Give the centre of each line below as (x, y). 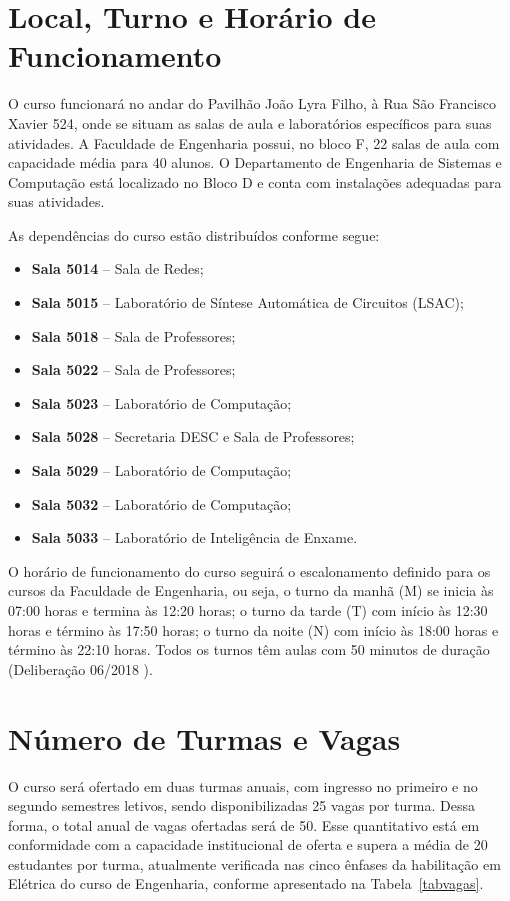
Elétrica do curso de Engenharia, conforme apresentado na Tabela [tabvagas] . (246, 883)
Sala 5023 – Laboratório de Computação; (161, 402)
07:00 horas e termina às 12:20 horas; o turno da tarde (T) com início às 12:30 (248, 610)
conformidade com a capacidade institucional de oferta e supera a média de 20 (248, 844)
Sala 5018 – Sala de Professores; (133, 335)
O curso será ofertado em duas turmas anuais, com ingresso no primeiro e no (243, 785)
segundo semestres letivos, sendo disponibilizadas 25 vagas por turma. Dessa (242, 805)
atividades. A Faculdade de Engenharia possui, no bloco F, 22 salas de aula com (254, 142)
